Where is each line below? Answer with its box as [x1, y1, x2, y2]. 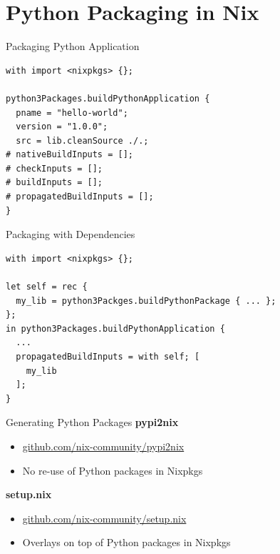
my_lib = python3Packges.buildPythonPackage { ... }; [16, 295, 276, 306]
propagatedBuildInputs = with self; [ [16, 352, 200, 362]
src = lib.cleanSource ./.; [16, 135, 149, 146]
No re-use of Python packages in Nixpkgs [22, 463, 203, 478]
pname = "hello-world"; [16, 107, 128, 118]
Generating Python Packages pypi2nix [6, 415, 179, 430]
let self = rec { [6, 282, 88, 292]
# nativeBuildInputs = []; [6, 149, 133, 160]
